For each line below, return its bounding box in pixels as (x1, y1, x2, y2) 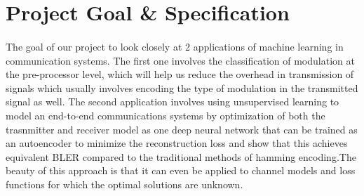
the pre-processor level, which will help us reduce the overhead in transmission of (6, 67, 354, 81)
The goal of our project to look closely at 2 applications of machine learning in (6, 39, 344, 53)
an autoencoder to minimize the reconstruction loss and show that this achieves (6, 136, 348, 150)
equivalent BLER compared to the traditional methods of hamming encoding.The (6, 149, 356, 164)
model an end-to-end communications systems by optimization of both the (6, 107, 325, 122)
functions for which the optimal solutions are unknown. (6, 176, 243, 191)
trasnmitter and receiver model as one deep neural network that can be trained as (6, 122, 358, 136)
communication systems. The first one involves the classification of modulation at (6, 53, 355, 67)
